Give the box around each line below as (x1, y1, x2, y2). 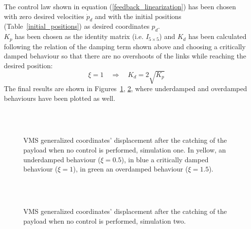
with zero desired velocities (4, 11, 84, 21)
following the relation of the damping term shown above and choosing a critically (4, 41, 246, 51)
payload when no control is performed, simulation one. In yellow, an (23, 144, 226, 154)
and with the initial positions (94, 11, 181, 21)
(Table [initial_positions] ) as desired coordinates (4, 21, 150, 31)
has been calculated (188, 31, 247, 41)
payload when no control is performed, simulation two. (23, 215, 186, 226)
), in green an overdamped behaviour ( (73, 164, 188, 174)
